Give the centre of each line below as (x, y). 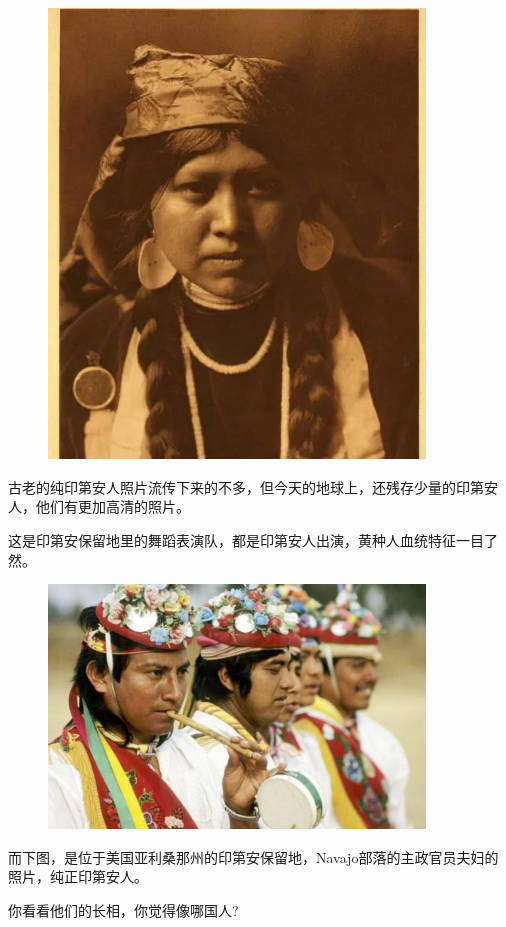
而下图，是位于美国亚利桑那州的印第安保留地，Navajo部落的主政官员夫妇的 (253, 856)
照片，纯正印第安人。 (78, 876)
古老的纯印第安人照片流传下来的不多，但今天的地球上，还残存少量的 (232, 486)
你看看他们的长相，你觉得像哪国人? (123, 909)
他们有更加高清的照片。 (112, 506)
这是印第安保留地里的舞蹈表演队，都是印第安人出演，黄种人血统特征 (232, 539)
